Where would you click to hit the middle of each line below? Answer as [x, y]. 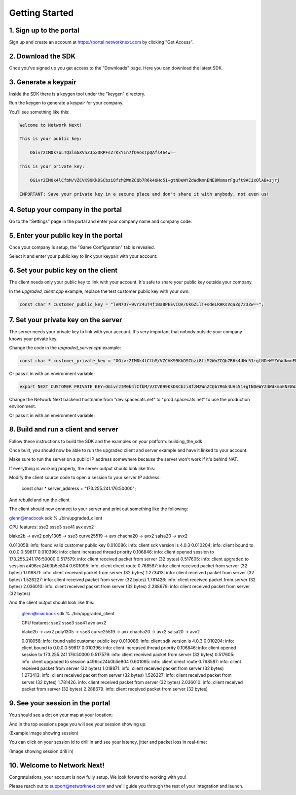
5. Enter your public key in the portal [66, 235]
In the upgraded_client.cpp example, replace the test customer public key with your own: [99, 291]
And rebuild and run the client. [40, 500]
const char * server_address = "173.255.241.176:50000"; [79, 488]
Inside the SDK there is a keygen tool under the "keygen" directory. [77, 94]
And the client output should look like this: [52, 602]
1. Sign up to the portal [44, 30]
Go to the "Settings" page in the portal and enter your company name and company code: [101, 221]
